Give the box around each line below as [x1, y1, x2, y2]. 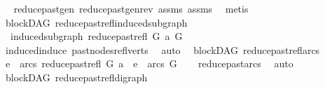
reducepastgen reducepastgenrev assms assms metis [13, 1, 249, 15]
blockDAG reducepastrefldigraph [5, 69, 148, 84]
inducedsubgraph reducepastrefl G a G [10, 29, 183, 43]
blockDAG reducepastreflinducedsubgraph [5, 15, 188, 29]
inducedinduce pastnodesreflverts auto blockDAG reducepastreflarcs [5, 42, 320, 57]
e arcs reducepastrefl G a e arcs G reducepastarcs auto [5, 56, 293, 71]
